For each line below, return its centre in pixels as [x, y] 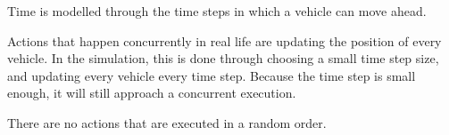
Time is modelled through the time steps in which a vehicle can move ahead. [217, 11]
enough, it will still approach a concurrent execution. [152, 93]
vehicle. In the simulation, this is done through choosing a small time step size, [223, 58]
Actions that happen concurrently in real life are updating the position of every [224, 40]
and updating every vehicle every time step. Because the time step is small [212, 75]
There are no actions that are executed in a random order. [167, 122]
